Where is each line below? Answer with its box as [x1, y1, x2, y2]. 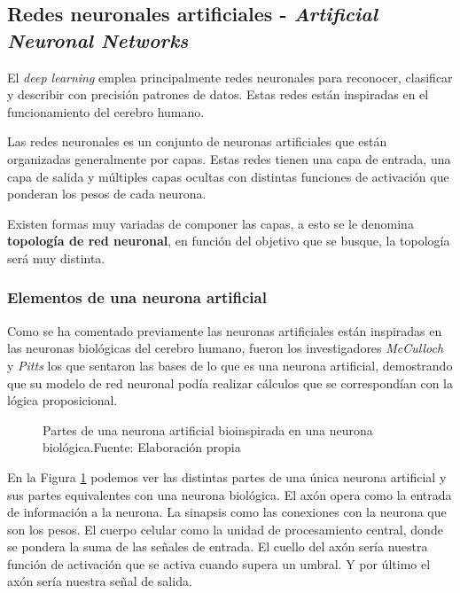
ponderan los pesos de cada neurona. [7, 184, 207, 203]
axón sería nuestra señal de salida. [7, 572, 192, 590]
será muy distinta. [7, 248, 105, 267]
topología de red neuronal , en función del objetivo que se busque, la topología [7, 231, 450, 250]
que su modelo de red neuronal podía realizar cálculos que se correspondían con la [7, 373, 453, 392]
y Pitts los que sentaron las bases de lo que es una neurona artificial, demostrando [7, 355, 453, 374]
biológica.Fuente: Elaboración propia [43, 438, 241, 456]
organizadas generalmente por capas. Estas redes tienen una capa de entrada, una [7, 149, 451, 168]
